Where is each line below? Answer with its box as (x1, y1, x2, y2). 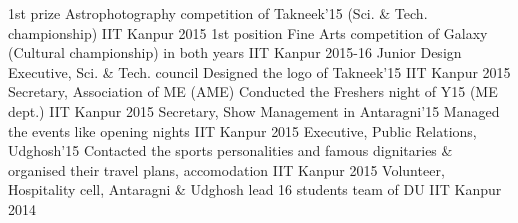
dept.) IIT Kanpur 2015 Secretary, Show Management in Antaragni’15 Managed (8, 100, 500, 121)
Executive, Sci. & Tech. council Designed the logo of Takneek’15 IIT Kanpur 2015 (8, 61, 511, 82)
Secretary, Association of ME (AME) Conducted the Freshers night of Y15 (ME (8, 81, 498, 102)
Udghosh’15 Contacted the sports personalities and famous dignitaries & (8, 140, 453, 161)
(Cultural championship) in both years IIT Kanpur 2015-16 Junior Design (8, 42, 462, 63)
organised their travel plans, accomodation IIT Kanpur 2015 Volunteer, (8, 159, 445, 180)
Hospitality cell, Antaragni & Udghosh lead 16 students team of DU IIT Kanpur (8, 179, 502, 200)
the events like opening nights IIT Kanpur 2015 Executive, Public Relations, (8, 120, 477, 141)
